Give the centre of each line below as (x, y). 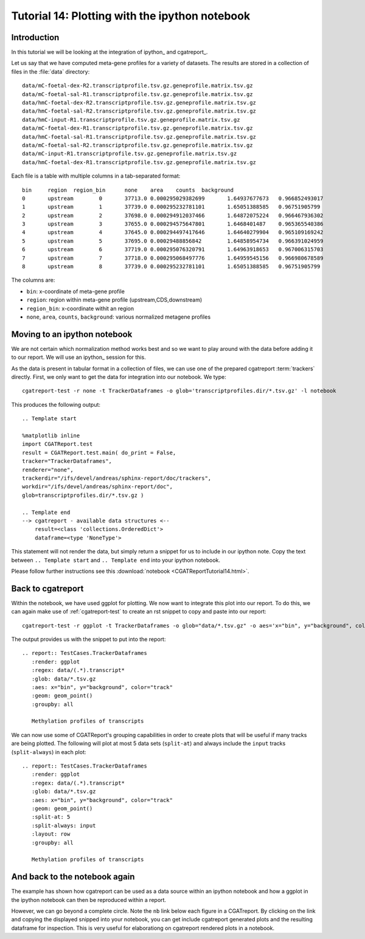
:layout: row (51, 834)
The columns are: (33, 280)
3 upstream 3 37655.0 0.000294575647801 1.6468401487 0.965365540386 (173, 224)
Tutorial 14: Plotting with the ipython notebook (131, 16)
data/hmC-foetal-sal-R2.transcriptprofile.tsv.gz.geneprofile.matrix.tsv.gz (139, 111)
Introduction (35, 37)
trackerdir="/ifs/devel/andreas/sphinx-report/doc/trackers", (117, 478)
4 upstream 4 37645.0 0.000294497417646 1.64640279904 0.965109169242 (173, 232)
